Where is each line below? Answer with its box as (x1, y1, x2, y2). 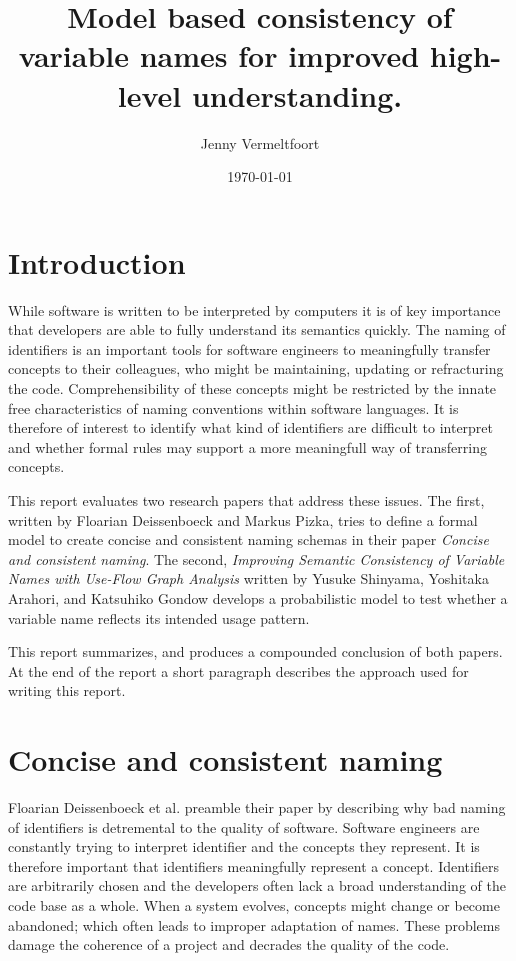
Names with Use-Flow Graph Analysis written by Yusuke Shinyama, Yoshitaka (8, 568, 489, 589)
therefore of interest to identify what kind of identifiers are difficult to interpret (8, 417, 494, 438)
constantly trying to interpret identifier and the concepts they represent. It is (8, 836, 480, 857)
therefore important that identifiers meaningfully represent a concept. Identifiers (8, 855, 499, 876)
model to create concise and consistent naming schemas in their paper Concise (8, 529, 489, 550)
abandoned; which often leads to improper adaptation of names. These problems (8, 914, 500, 935)
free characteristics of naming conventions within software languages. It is (8, 397, 459, 418)
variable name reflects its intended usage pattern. (8, 607, 310, 628)
